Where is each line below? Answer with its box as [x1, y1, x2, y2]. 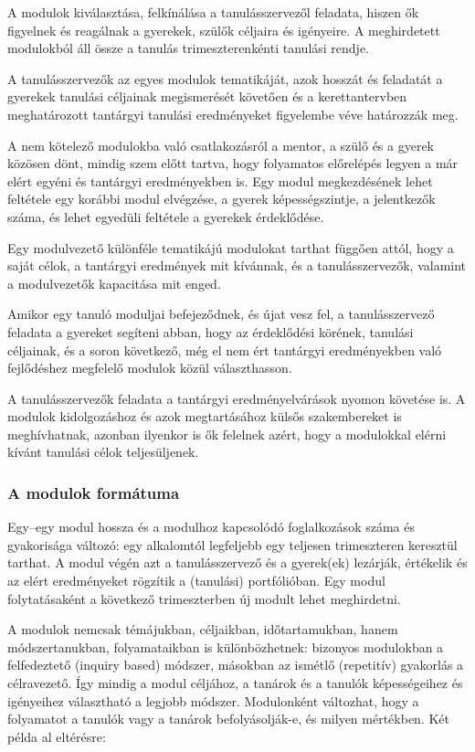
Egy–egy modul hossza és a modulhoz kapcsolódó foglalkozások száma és [7, 517, 415, 536]
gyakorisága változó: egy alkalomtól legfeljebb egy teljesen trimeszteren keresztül [7, 535, 458, 554]
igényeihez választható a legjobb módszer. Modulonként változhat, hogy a [7, 691, 419, 710]
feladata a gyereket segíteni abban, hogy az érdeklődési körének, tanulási [7, 322, 414, 341]
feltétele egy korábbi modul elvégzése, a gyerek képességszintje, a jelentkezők [7, 189, 436, 208]
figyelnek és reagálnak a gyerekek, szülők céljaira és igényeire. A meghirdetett [7, 20, 440, 39]
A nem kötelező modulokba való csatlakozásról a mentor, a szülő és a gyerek [7, 135, 435, 154]
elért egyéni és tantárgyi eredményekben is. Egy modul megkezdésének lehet [7, 171, 433, 190]
